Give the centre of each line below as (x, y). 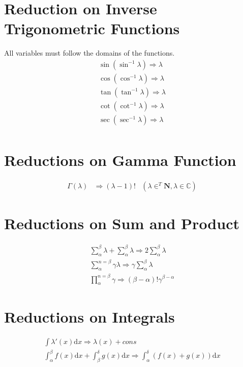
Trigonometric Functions (92, 28)
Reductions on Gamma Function (120, 160)
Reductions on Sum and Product (122, 223)
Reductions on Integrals (89, 316)
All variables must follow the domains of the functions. (89, 53)
